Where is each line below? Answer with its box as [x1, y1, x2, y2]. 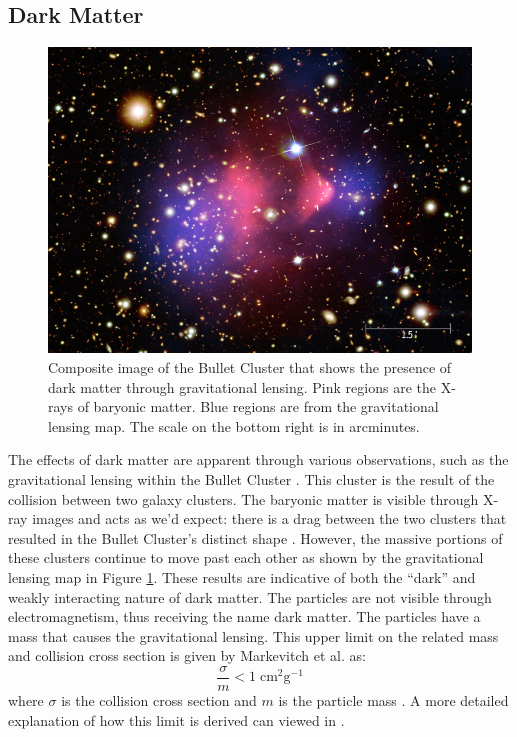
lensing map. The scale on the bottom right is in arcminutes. [48, 415, 420, 436]
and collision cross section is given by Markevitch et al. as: [8, 645, 366, 666]
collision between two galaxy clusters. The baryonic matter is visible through [8, 488, 479, 509]
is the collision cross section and [61, 689, 257, 710]
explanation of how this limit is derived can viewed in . [8, 709, 345, 730]
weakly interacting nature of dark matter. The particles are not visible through [8, 586, 492, 607]
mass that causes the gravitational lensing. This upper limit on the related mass [8, 625, 499, 646]
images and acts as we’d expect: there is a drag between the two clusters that [32, 508, 507, 529]
